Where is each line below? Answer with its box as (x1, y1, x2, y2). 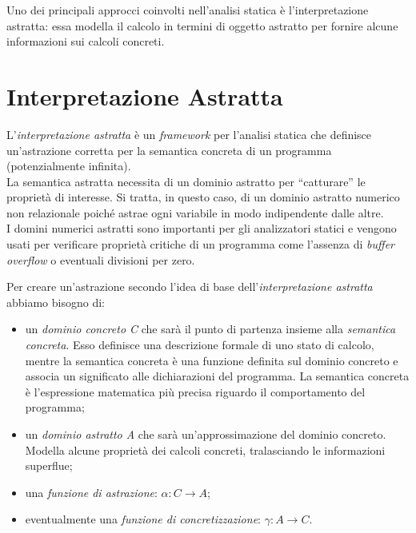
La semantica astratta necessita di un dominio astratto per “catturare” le (6, 173, 366, 189)
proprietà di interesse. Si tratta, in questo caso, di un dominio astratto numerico (6, 189, 400, 205)
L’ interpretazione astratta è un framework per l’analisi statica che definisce (6, 125, 372, 142)
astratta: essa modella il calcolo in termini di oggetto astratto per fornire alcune (6, 17, 398, 34)
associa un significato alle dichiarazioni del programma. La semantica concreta (25, 368, 410, 384)
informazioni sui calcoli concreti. (6, 33, 165, 50)
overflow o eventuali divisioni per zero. (6, 251, 195, 268)
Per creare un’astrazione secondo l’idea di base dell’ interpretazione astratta (6, 278, 373, 295)
